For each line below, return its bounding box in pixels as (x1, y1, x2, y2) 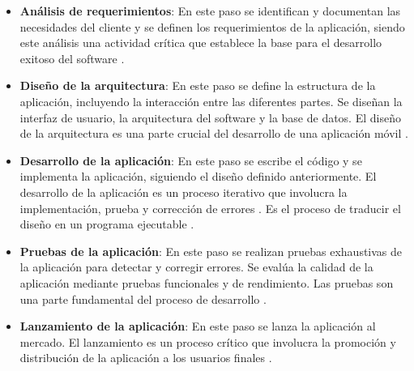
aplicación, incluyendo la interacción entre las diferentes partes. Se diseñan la (19, 92, 403, 109)
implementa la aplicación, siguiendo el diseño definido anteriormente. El (19, 168, 377, 185)
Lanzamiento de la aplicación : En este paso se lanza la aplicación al (19, 318, 376, 335)
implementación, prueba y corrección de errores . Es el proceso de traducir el (19, 199, 401, 216)
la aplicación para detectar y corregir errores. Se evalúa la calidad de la (19, 258, 373, 275)
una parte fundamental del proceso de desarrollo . (19, 290, 267, 307)
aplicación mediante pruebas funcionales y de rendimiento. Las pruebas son (19, 274, 394, 291)
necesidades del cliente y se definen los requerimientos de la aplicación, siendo (19, 18, 405, 35)
